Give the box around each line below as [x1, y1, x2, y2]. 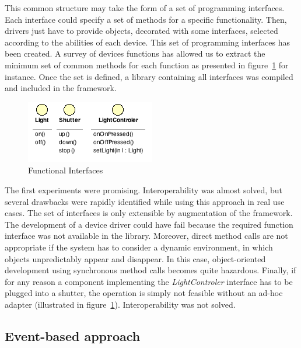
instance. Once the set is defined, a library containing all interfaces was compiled [5, 70, 293, 82]
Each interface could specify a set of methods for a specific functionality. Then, [5, 13, 287, 25]
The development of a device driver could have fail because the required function [5, 218, 293, 230]
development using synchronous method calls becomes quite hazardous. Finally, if [5, 264, 296, 276]
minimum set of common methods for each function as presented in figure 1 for [5, 58, 289, 71]
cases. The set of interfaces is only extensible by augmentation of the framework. [5, 207, 293, 219]
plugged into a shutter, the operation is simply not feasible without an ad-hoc [5, 287, 283, 299]
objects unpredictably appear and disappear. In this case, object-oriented [5, 252, 266, 265]
